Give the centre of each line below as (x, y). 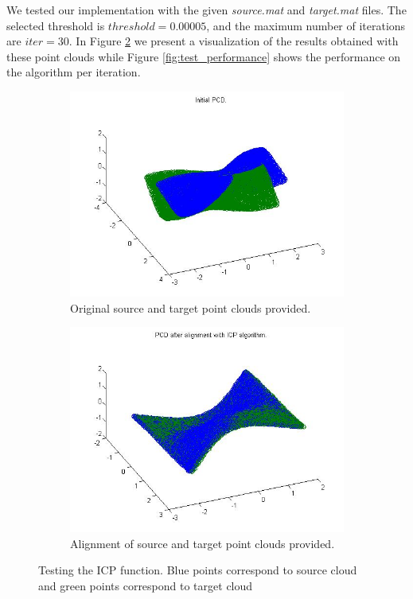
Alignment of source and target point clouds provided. (203, 543)
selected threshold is (56, 25)
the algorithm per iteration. (74, 72)
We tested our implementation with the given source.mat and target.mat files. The (206, 10)
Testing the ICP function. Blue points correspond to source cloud (198, 570)
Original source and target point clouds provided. (191, 307)
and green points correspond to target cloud (146, 585)
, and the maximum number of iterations (306, 25)
